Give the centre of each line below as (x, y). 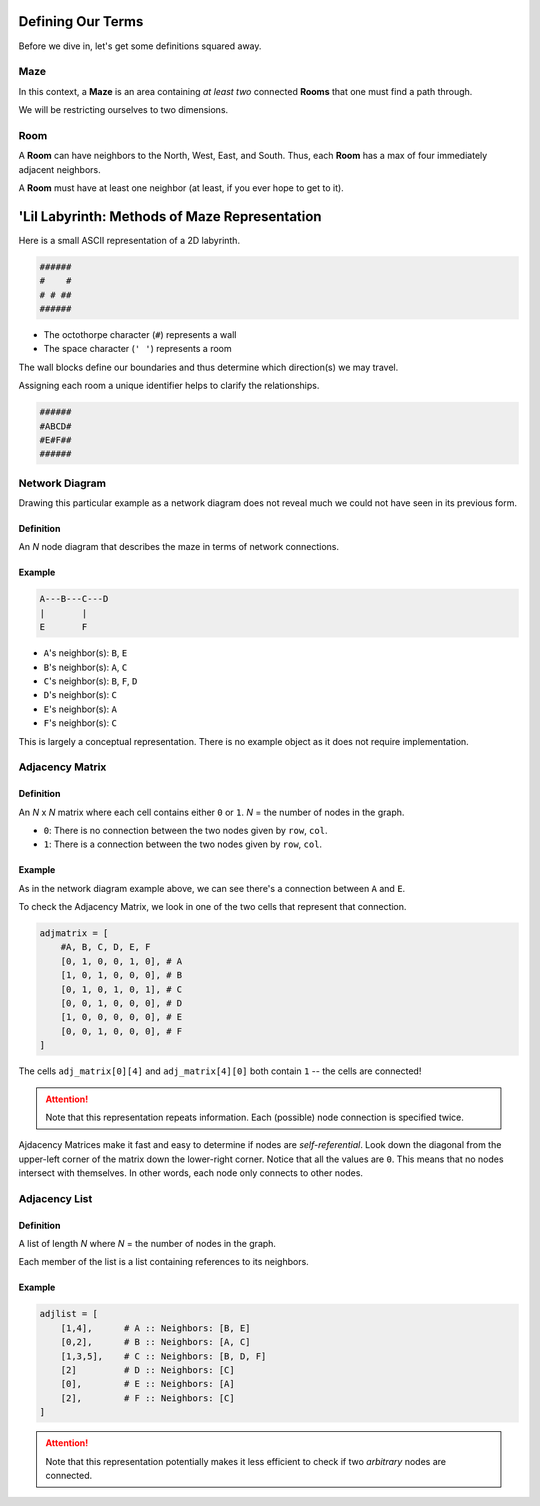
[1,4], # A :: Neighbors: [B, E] (155, 1328)
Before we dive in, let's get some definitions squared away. (140, 46)
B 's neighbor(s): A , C (85, 667)
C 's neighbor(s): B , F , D (90, 681)
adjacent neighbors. (59, 169)
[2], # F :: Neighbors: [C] (147, 1398)
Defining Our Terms (81, 21)
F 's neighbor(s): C (80, 723)
